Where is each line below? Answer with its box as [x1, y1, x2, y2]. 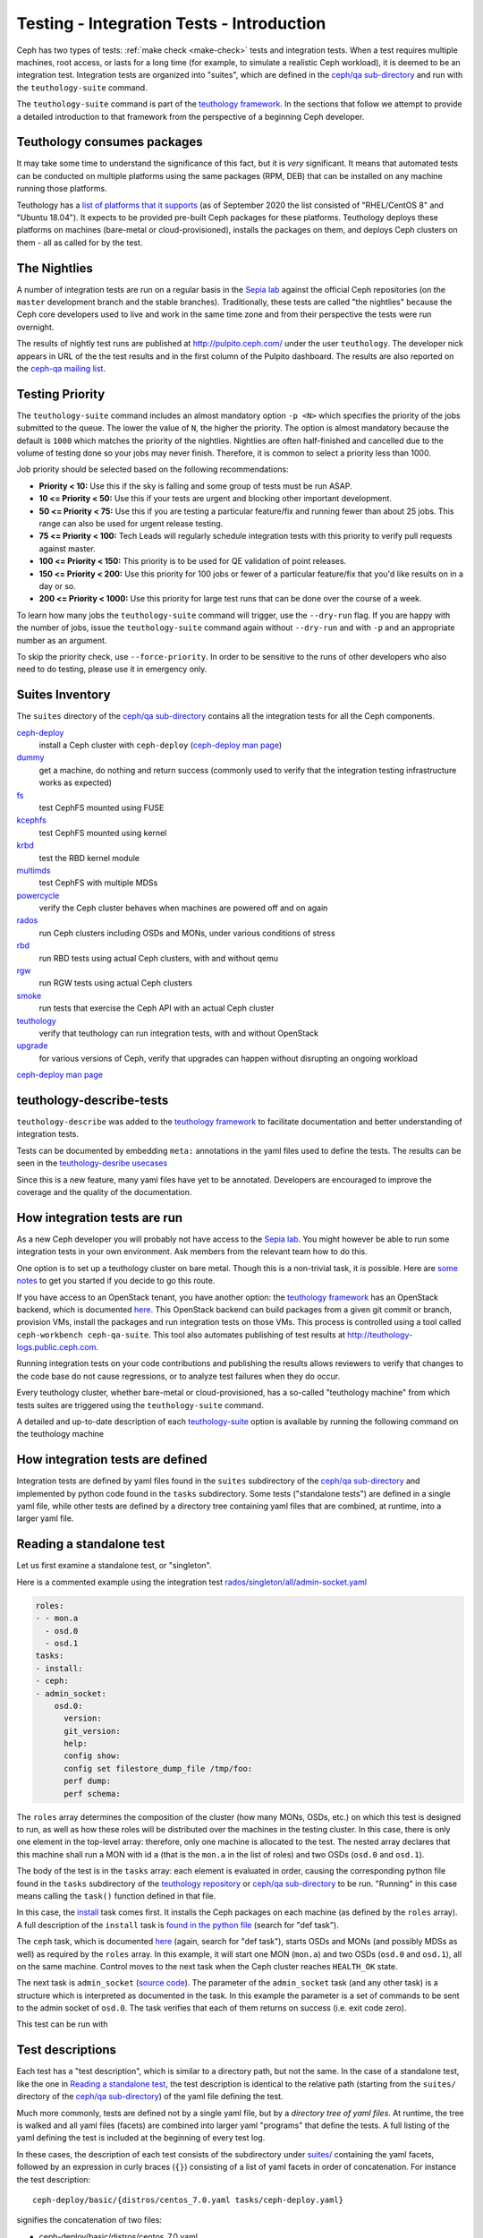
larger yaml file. [16, 1513, 74, 1524]
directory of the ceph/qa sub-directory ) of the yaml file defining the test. [16, 2091, 284, 2102]
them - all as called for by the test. [16, 237, 143, 248]
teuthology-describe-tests [16, 1092, 169, 1107]
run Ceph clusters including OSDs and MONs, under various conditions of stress [38, 927, 335, 938]
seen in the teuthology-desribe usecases [16, 1157, 168, 1168]
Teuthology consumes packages [16, 134, 203, 149]
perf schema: [64, 1789, 121, 1798]
